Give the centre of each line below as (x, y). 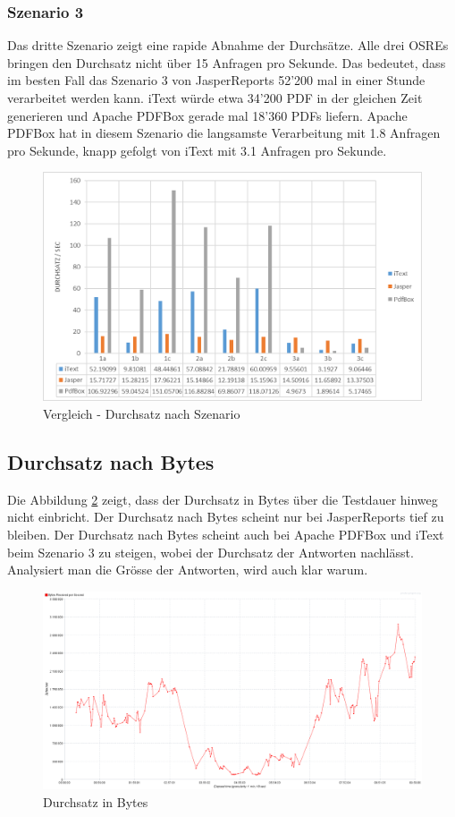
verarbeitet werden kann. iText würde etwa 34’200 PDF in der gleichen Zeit (215, 98)
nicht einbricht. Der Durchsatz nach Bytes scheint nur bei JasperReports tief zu (226, 517)
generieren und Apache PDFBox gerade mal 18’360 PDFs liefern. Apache (207, 115)
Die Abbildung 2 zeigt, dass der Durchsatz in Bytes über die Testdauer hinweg (223, 499)
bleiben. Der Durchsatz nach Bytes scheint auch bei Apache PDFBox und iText (226, 535)
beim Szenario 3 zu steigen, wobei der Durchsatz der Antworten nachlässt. (211, 552)
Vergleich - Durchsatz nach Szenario (142, 414)
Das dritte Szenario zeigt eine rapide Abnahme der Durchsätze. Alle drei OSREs (228, 45)
